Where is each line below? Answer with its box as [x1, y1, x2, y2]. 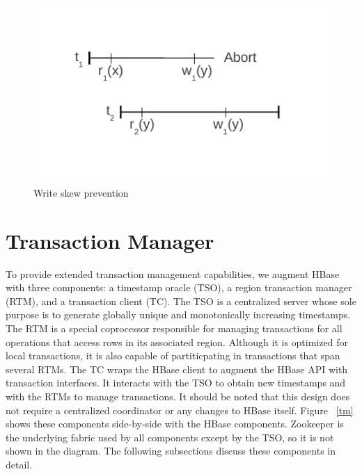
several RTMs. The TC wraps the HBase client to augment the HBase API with [6, 361, 348, 376]
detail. [6, 457, 33, 471]
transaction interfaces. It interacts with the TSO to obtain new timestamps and [6, 375, 346, 390]
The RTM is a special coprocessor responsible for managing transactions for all [6, 321, 343, 336]
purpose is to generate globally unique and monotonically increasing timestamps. [6, 307, 351, 322]
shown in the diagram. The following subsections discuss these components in [6, 443, 336, 458]
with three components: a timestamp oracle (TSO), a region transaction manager [6, 280, 352, 295]
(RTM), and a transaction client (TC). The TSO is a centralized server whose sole [6, 293, 356, 308]
